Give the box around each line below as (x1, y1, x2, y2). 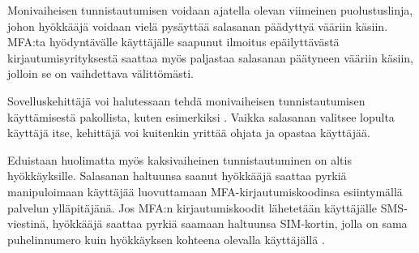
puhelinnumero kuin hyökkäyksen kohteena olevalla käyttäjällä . (7, 230, 325, 247)
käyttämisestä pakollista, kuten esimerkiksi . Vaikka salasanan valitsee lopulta (7, 108, 395, 125)
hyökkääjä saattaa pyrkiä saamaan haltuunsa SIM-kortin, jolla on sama (52, 215, 408, 232)
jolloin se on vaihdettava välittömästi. (7, 65, 194, 82)
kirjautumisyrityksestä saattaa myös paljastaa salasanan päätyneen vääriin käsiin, (7, 49, 413, 66)
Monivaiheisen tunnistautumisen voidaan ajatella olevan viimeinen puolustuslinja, (7, 2, 413, 18)
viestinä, (7, 215, 49, 232)
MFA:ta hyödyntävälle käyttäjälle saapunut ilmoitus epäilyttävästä (7, 33, 340, 50)
